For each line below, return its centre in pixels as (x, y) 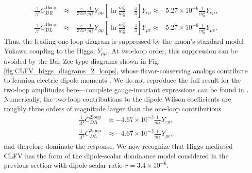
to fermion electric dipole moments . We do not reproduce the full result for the (123, 80)
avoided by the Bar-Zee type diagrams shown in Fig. (82, 61)
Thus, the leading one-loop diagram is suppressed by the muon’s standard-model (124, 41)
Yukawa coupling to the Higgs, (50, 50)
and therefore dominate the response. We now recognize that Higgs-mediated (118, 146)
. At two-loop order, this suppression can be (172, 50)
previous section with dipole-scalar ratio (63, 165)
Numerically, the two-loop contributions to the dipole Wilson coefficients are (118, 99)
